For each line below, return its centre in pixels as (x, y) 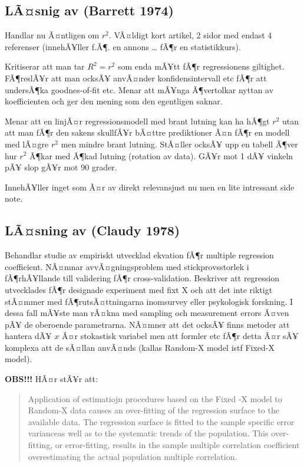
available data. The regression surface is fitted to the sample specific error (161, 421)
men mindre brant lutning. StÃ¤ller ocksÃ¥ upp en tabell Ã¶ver (179, 144)
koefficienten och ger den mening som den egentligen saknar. (114, 101)
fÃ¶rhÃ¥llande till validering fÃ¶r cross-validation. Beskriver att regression (142, 278)
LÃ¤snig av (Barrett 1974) (89, 10)
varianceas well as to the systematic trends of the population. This (148, 433)
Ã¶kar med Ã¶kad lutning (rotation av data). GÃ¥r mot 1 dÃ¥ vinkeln (161, 155)
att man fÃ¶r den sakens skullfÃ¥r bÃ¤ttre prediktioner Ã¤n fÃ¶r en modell (147, 132)
